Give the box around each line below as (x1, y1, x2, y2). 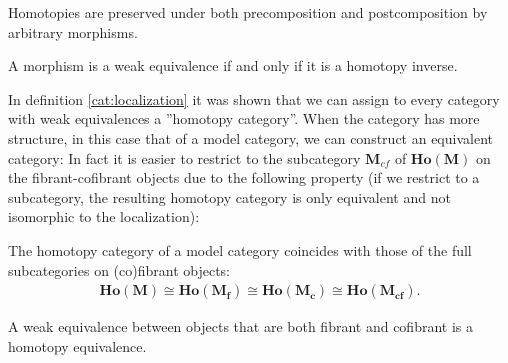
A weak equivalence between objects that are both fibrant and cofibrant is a (8, 316, 473, 337)
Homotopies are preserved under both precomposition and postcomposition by (8, 2, 488, 22)
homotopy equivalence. (8, 335, 147, 356)
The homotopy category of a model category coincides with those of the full (8, 239, 472, 260)
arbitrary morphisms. (8, 21, 138, 42)
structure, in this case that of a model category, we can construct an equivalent (8, 127, 493, 148)
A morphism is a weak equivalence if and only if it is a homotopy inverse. (8, 55, 458, 76)
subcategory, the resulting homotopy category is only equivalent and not (8, 186, 451, 207)
